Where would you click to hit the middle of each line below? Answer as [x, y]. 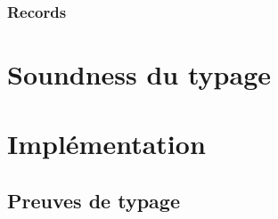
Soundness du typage [139, 74]
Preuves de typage [94, 200]
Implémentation [106, 144]
